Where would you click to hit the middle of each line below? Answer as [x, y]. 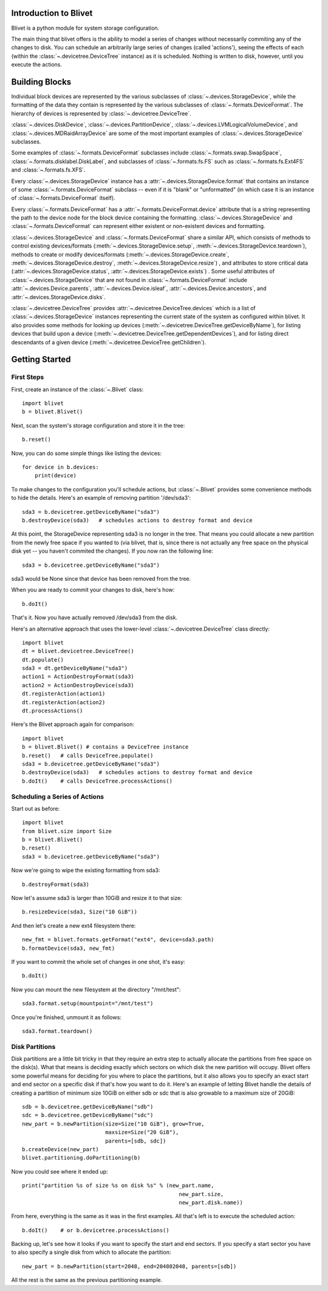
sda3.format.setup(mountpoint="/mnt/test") [88, 1004]
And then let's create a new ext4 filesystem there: [73, 926]
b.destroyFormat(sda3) [56, 884]
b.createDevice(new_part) [61, 1149]
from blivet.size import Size [67, 831]
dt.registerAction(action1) [64, 694]
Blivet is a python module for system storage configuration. [85, 28]
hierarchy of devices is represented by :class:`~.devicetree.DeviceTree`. [101, 113]
